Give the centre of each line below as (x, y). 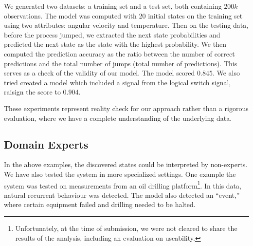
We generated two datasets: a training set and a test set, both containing (113, 6)
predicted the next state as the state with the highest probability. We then (115, 44)
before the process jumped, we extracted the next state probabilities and (112, 34)
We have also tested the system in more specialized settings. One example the (120, 174)
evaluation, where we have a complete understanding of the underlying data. (118, 118)
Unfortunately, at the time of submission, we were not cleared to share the (126, 228)
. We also (226, 73)
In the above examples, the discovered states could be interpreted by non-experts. (126, 164)
